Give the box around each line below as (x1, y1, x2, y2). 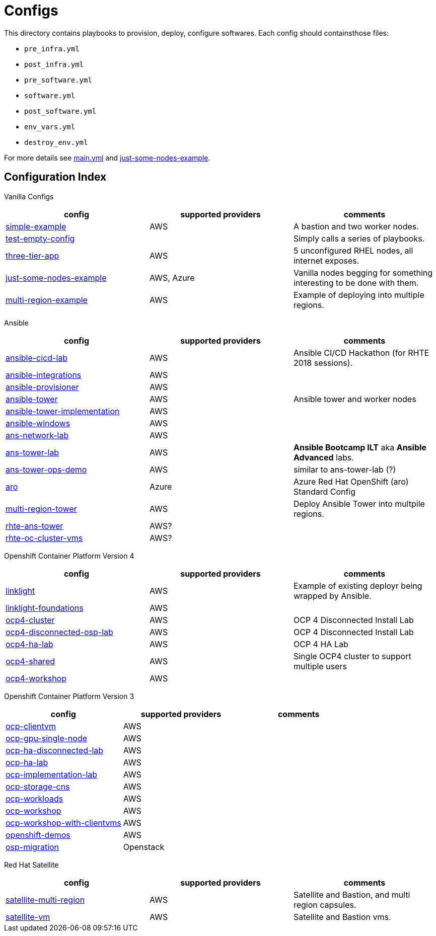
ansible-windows (6, 418, 70, 428)
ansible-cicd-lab (6, 352, 68, 363)
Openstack (123, 841, 165, 852)
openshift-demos (6, 829, 70, 840)
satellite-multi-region (6, 894, 85, 905)
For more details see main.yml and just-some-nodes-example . (4, 153, 210, 162)
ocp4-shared (6, 656, 55, 666)
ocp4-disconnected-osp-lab (6, 627, 113, 637)
